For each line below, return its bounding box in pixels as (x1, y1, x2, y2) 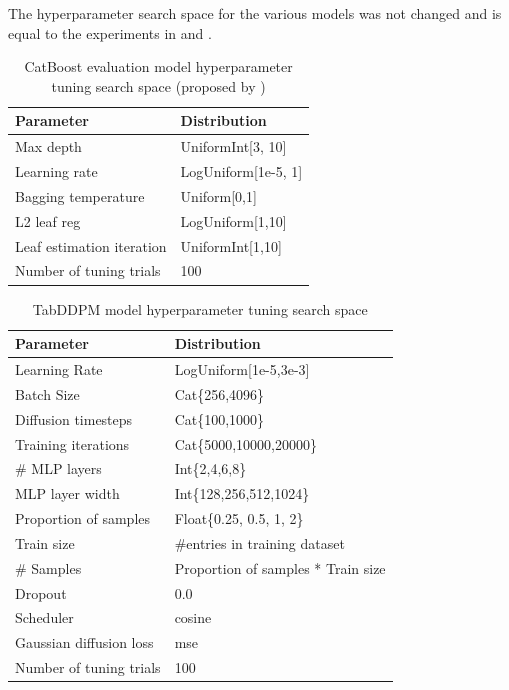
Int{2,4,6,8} (174, 458, 247, 479)
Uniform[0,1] (180, 185, 257, 206)
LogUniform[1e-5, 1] (180, 161, 303, 182)
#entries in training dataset (174, 532, 345, 553)
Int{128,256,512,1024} (174, 483, 310, 504)
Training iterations (15, 433, 130, 454)
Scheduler (15, 607, 74, 628)
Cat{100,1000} (174, 408, 265, 429)
